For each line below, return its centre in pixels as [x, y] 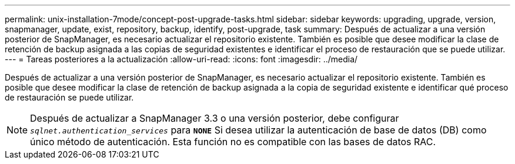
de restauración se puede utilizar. [69, 97]
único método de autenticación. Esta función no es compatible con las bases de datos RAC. [233, 142]
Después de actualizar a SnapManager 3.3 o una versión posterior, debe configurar [215, 118]
